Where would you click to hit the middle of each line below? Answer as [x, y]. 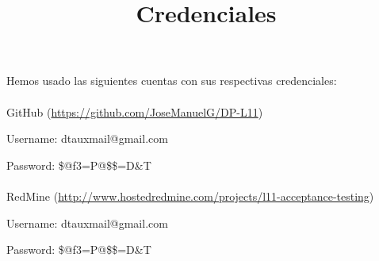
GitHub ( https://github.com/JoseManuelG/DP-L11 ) [135, 111]
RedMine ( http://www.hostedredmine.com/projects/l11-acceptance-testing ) [190, 196]
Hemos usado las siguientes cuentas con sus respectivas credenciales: [172, 81]
